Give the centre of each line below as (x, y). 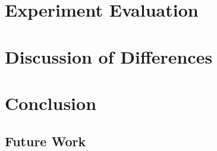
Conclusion (51, 103)
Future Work (45, 141)
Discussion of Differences (109, 56)
